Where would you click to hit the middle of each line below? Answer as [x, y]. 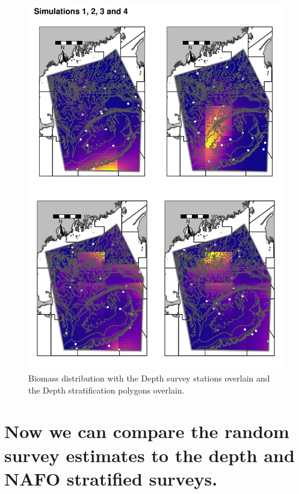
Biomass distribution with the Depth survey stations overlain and [149, 378]
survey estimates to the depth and [149, 455]
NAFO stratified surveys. [111, 478]
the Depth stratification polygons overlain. [106, 390]
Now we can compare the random [147, 431]
